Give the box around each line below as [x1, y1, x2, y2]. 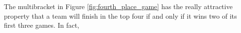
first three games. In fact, [4, 20, 79, 30]
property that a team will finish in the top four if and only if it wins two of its [4, 11, 237, 21]
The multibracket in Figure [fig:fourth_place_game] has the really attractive [4, 1, 233, 11]
